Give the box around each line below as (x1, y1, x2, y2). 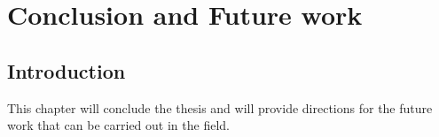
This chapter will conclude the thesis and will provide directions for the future (7, 98, 433, 117)
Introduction (7, 57, 126, 84)
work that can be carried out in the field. (7, 116, 230, 134)
